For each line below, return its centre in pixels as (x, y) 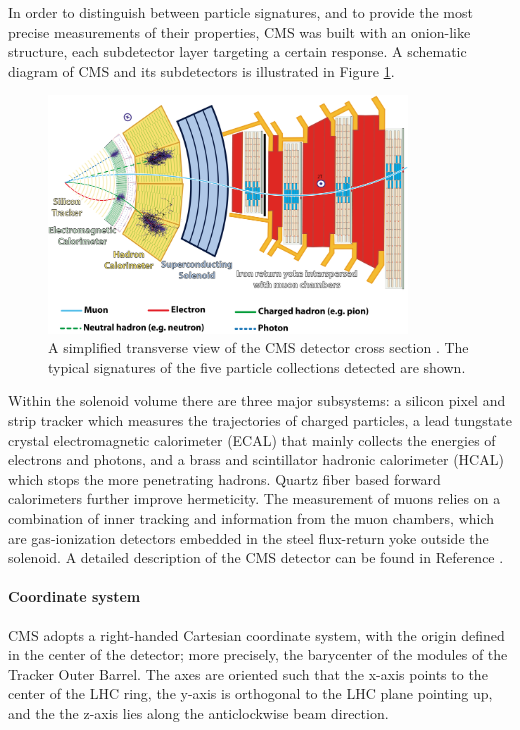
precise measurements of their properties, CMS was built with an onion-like (239, 31)
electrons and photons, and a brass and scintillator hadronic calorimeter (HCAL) (256, 459)
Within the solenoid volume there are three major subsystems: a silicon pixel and (257, 400)
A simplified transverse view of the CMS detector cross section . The (258, 347)
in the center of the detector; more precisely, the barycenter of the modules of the (258, 654)
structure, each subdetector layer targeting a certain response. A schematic (237, 51)
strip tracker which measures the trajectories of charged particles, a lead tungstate (260, 420)
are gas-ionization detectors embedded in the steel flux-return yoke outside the (248, 537)
